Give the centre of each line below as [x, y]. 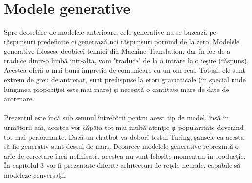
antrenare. [19, 99]
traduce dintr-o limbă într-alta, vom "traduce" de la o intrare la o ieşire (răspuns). [126, 60]
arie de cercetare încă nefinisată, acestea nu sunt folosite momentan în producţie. [125, 156]
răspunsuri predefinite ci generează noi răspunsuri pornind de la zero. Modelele [122, 41]
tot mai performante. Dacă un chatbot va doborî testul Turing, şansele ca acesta [124, 137]
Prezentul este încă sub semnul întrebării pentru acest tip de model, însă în [116, 118]
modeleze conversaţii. [36, 174]
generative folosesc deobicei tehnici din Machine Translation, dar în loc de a [117, 51]
